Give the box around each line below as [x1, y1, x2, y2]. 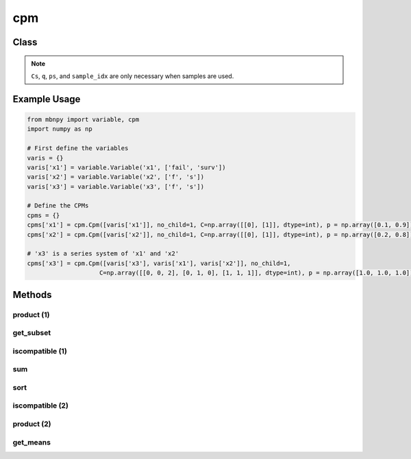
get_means [12, 437, 51, 447]
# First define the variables [27, 145, 129, 152]
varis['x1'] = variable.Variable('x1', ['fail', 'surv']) [27, 163, 226, 171]
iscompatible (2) [12, 401, 68, 410]
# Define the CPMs [27, 202, 89, 210]
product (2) [12, 419, 51, 428]
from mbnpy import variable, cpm [27, 115, 140, 123]
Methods [12, 288, 52, 301]
